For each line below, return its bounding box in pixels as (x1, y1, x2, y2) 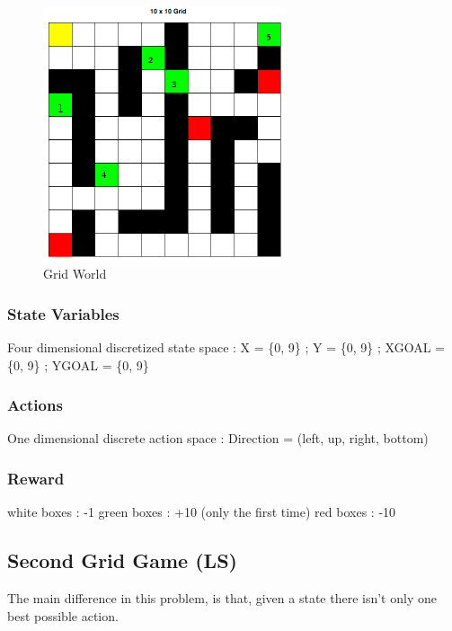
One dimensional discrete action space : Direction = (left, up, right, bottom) (7, 429, 429, 448)
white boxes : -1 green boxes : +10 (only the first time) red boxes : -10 (7, 502, 396, 521)
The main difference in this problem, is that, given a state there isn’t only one (7, 588, 437, 607)
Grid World (43, 264, 107, 283)
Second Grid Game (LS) (7, 547, 237, 574)
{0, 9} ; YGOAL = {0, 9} (7, 355, 149, 374)
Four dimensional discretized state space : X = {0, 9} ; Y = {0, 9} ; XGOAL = (7, 337, 445, 356)
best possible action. (7, 606, 119, 625)
